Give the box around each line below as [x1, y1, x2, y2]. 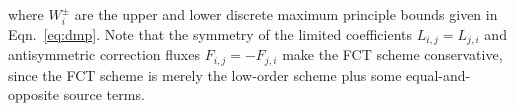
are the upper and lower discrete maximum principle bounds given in [74, 4, 498, 24]
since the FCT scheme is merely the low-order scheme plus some [8, 64, 402, 85]
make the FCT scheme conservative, [282, 44, 503, 65]
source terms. [63, 84, 145, 105]
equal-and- [406, 64, 471, 85]
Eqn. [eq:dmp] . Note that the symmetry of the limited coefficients [8, 23, 413, 44]
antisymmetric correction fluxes [8, 44, 200, 65]
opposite [8, 84, 60, 105]
